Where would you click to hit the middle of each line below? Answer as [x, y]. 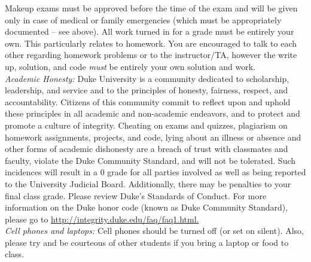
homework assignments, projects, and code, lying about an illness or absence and [153, 137]
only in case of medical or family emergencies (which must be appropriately [143, 19]
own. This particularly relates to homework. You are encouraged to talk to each [151, 43]
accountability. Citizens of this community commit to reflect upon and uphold [148, 101]
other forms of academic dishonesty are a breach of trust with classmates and [147, 149]
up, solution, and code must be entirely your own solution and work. [130, 66]
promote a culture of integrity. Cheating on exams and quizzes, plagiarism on [146, 125]
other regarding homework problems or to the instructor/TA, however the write [151, 55]
